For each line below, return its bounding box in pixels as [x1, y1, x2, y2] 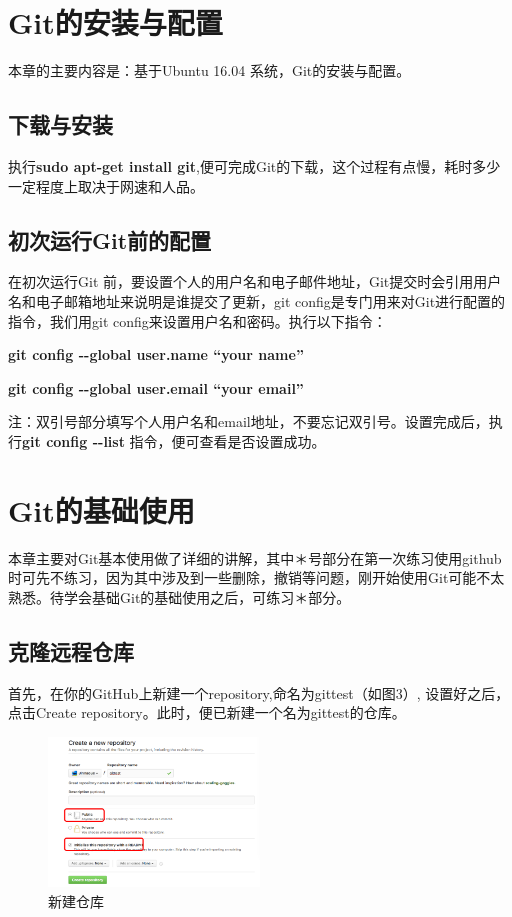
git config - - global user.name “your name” [8, 344, 304, 365]
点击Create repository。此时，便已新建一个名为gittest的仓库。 [8, 702, 406, 723]
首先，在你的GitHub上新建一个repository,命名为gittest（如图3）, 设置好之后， [8, 682, 510, 703]
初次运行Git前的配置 [8, 224, 212, 255]
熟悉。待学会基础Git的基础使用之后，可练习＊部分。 [8, 586, 351, 607]
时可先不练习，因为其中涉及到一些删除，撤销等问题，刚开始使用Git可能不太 [8, 567, 505, 588]
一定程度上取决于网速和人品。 [8, 175, 204, 196]
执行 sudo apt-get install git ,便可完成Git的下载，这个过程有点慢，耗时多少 [8, 155, 501, 176]
